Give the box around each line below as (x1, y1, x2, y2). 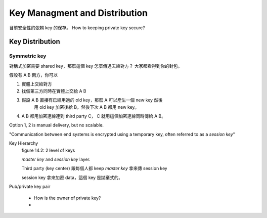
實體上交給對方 (21, 81, 52, 87)
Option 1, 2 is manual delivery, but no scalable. (9, 122, 104, 128)
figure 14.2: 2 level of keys (21, 147, 75, 153)
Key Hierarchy (9, 140, 38, 146)
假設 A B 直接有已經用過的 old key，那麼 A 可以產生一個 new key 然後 (21, 97, 163, 103)
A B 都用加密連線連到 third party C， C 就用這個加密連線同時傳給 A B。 (21, 113, 166, 119)
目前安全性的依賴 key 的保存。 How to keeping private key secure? (9, 25, 145, 31)
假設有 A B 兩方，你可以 (9, 72, 58, 78)
